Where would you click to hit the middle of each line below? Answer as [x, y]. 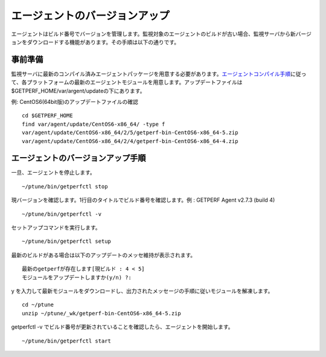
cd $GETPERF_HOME [47, 116]
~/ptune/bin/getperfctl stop [65, 186]
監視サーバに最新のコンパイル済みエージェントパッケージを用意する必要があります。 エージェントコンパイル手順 [151, 74]
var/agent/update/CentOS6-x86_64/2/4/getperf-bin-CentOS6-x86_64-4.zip [130, 141]
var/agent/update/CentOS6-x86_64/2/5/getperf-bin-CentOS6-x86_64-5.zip [130, 133]
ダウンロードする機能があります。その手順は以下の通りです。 [103, 42]
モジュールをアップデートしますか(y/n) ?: [77, 277]
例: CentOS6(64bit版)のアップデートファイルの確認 [75, 102]
